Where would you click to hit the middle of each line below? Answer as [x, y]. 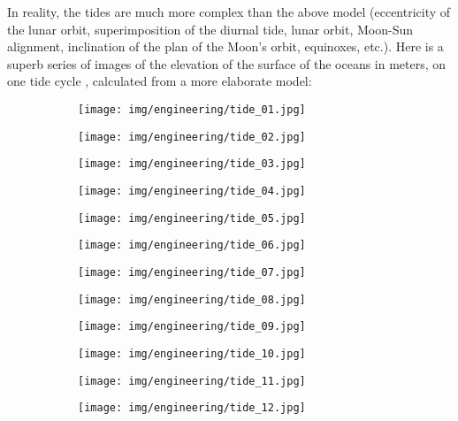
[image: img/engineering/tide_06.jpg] [192, 245]
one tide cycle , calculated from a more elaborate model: [160, 81]
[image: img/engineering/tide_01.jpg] [192, 109]
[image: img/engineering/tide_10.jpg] [192, 353]
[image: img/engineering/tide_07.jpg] [192, 272]
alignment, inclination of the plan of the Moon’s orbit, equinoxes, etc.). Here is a [225, 46]
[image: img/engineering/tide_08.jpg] [192, 299]
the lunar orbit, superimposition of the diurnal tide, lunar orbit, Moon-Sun [210, 29]
